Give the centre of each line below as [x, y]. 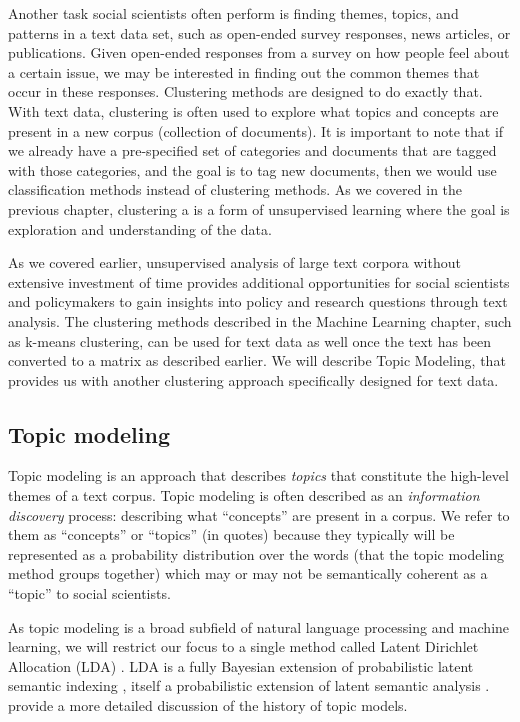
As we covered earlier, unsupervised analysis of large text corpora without [234, 262]
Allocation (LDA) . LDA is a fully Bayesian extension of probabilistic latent [241, 665]
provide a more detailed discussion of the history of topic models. [208, 705]
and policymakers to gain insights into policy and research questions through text [258, 301]
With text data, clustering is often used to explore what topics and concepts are [253, 110]
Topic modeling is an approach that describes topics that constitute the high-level [258, 475]
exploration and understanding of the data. [140, 228]
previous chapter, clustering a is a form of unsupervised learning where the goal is [259, 208]
